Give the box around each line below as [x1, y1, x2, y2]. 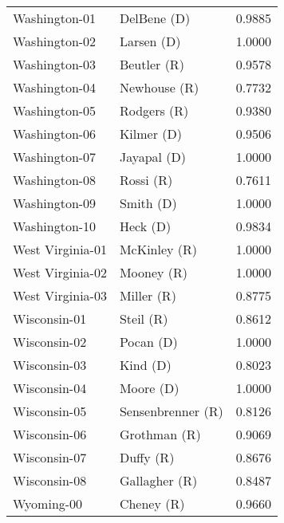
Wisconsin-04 [13, 379, 87, 397]
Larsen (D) [119, 32, 181, 50]
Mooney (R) [119, 263, 188, 281]
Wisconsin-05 [13, 402, 87, 420]
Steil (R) [119, 309, 168, 328]
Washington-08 [13, 171, 97, 189]
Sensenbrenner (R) [119, 402, 223, 420]
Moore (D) [119, 379, 179, 397]
